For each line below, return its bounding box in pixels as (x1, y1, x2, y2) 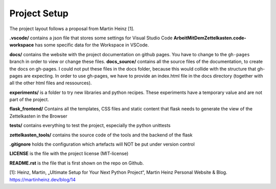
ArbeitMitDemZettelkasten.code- (173, 35, 246, 41)
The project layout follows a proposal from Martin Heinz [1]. (9, 26, 135, 32)
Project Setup (9, 8, 69, 19)
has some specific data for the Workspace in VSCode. (35, 42, 149, 48)
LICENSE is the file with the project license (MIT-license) (9, 151, 129, 157)
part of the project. (9, 97, 50, 103)
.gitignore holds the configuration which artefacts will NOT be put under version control (9, 141, 195, 148)
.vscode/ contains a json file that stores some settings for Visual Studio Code (9, 35, 173, 41)
